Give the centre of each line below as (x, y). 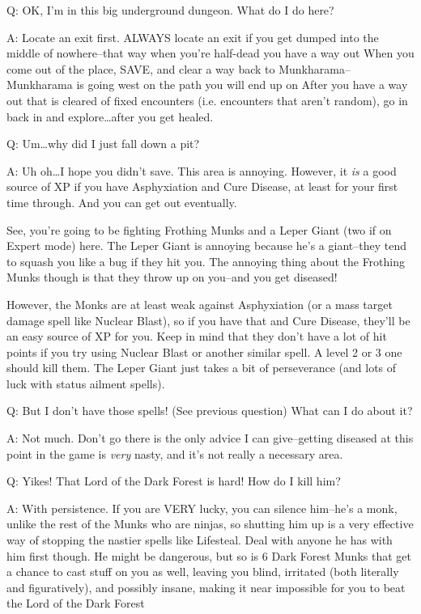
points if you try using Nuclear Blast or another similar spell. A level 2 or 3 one (204, 351)
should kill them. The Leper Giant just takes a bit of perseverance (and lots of (202, 368)
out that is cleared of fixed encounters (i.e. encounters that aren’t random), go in (207, 100)
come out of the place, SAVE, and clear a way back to (141, 68)
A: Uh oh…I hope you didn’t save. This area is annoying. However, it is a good (202, 170)
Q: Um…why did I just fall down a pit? (103, 144)
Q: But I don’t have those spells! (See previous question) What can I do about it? (210, 411)
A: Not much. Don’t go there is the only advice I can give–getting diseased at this (210, 438)
